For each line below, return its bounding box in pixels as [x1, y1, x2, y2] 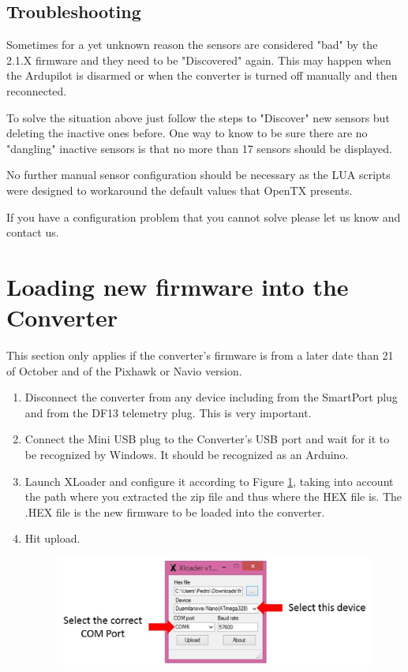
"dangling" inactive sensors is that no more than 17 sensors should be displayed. [6, 140, 392, 156]
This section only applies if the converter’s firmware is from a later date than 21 [6, 347, 394, 364]
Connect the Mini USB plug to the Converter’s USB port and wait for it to [24, 431, 390, 447]
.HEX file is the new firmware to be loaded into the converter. [24, 503, 325, 520]
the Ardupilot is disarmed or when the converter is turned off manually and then [6, 67, 398, 84]
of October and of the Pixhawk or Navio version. [6, 362, 242, 379]
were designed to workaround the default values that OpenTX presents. [6, 181, 353, 198]
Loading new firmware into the [6, 270, 349, 302]
